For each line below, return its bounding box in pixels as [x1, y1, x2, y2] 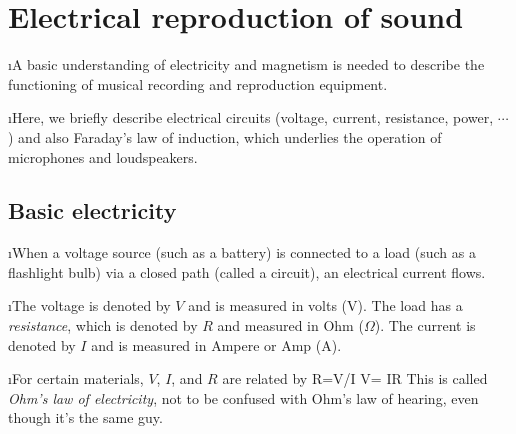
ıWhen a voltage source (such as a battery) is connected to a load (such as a [8, 242, 476, 263]
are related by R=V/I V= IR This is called [222, 368, 488, 389]
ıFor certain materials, [8, 368, 144, 389]
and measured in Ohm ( [217, 315, 364, 336]
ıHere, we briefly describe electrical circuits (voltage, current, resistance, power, [8, 107, 494, 128]
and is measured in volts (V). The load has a [188, 295, 463, 316]
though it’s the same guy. [8, 407, 163, 428]
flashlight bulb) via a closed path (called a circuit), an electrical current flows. [8, 261, 486, 282]
